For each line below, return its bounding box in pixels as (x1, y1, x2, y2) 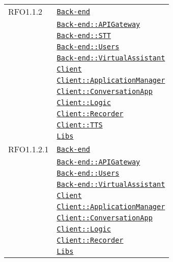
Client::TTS (56, 121, 103, 129)
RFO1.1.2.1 (8, 143, 49, 155)
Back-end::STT (56, 31, 111, 40)
